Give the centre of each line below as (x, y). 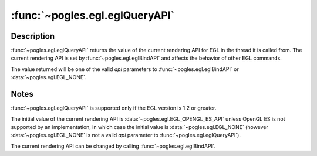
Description (33, 36)
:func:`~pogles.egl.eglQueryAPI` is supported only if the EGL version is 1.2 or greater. (114, 108)
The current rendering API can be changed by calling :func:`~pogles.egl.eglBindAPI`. (113, 146)
